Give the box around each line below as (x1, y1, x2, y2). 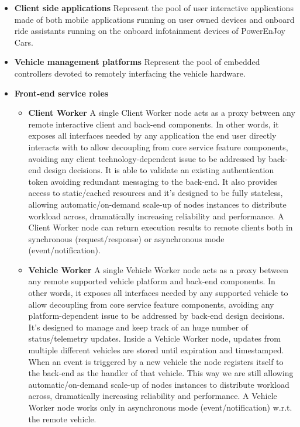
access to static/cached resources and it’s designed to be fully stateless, (28, 187, 283, 199)
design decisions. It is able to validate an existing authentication (44, 164, 274, 176)
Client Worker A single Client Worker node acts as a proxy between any (28, 106, 295, 119)
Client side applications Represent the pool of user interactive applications (14, 2, 294, 13)
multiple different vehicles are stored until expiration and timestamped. (28, 344, 284, 356)
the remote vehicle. (28, 412, 96, 425)
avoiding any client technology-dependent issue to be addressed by (28, 152, 266, 164)
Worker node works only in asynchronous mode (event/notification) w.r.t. (28, 401, 292, 413)
